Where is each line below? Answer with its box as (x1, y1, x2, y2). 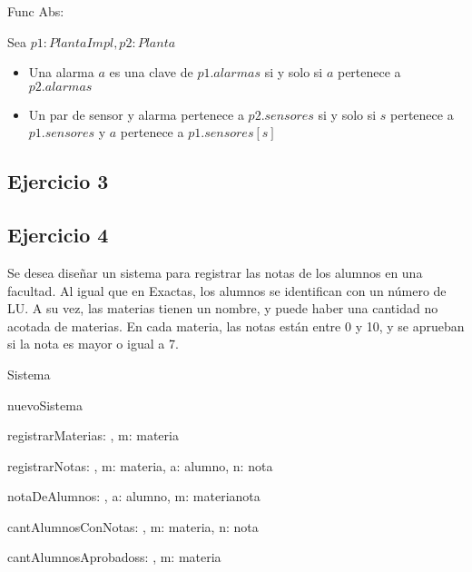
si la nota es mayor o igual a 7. (7, 334, 179, 353)
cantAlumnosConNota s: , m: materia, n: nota (7, 517, 259, 536)
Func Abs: (7, 2, 64, 20)
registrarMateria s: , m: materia (7, 426, 179, 445)
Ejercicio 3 (7, 167, 109, 195)
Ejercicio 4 (7, 221, 109, 249)
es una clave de (109, 63, 193, 82)
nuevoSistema (7, 395, 83, 414)
